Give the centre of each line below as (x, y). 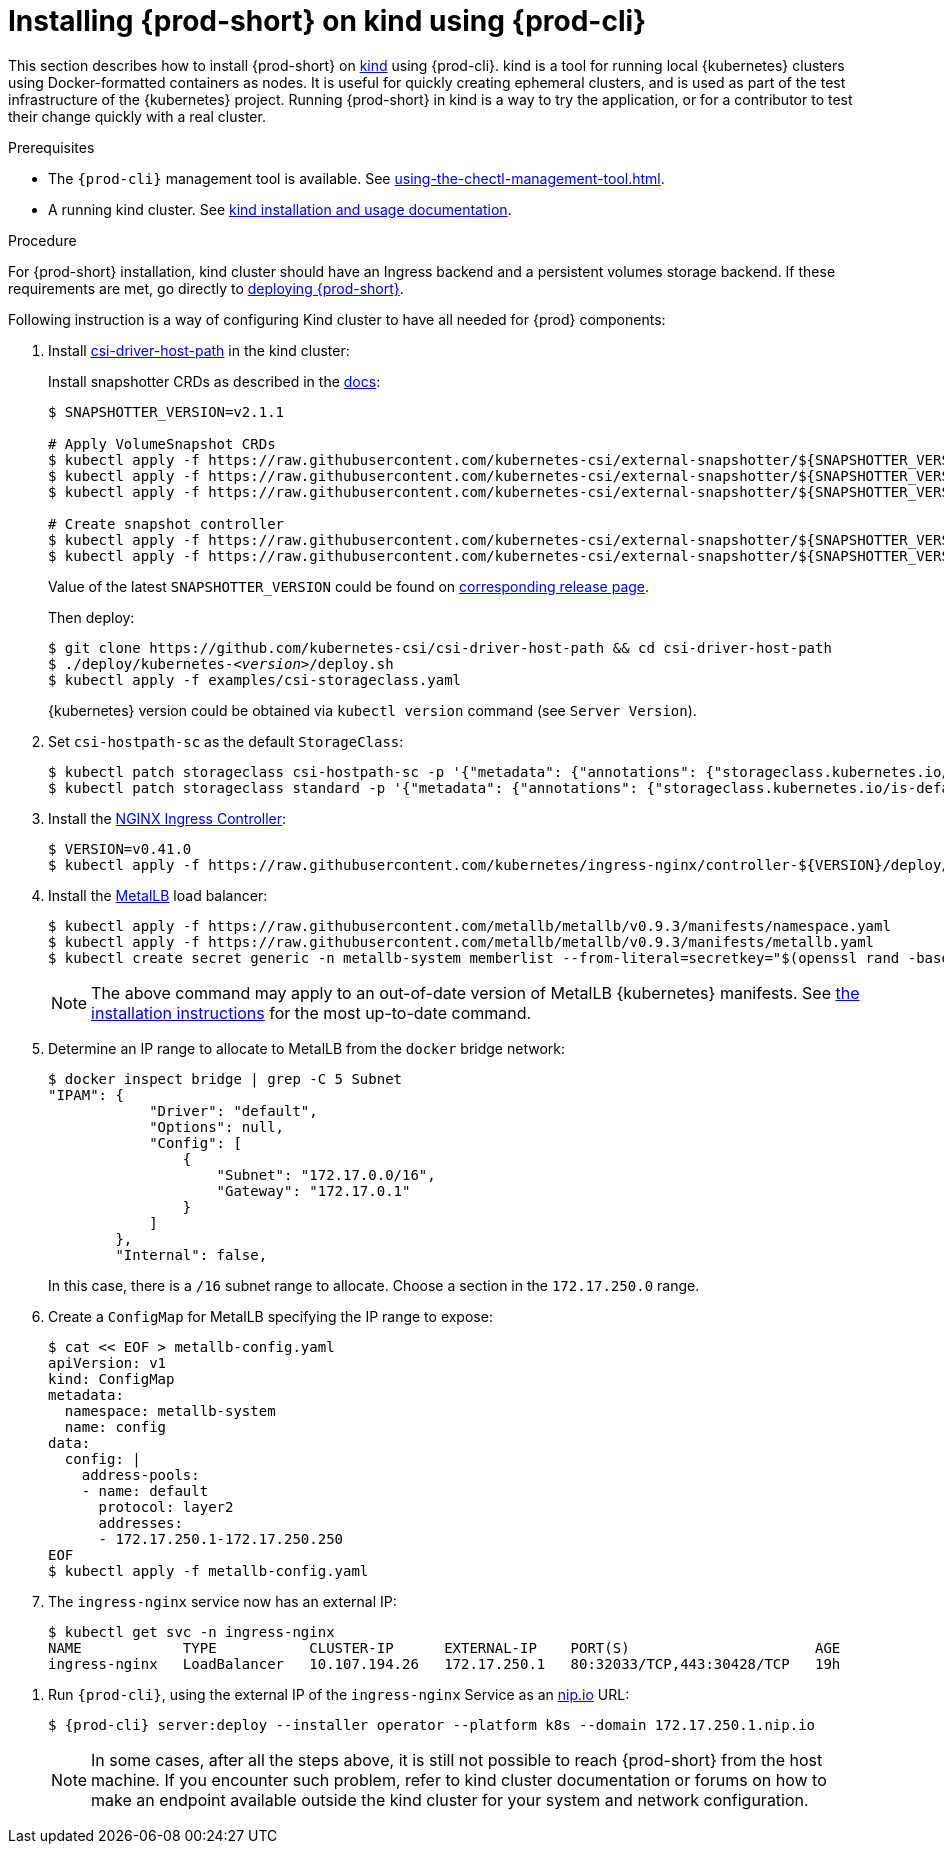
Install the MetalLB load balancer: (158, 895)
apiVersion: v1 (107, 1362)
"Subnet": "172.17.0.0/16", (326, 1174)
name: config (115, 1426)
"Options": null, (217, 1126)
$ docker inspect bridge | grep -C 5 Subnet (225, 1078)
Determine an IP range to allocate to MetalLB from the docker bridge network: (306, 1048)
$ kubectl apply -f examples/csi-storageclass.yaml (255, 679)
